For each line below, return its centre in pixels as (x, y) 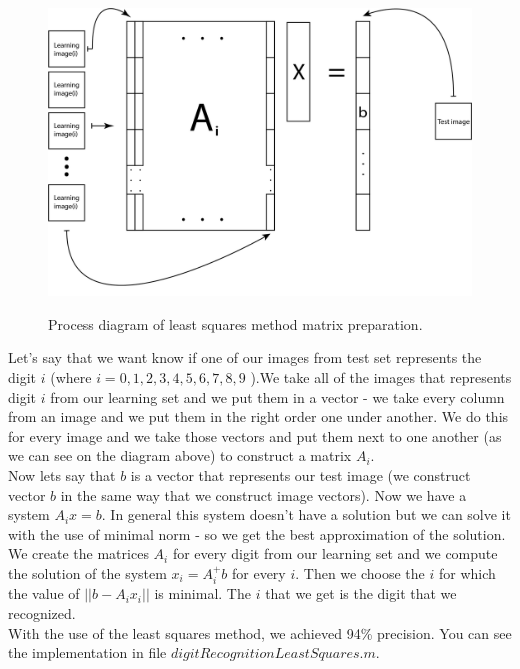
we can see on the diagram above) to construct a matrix (180, 455)
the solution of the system (87, 572)
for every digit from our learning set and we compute (335, 553)
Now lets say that (62, 474)
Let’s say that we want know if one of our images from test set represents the (245, 357)
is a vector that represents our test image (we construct (300, 474)
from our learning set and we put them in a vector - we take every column (277, 396)
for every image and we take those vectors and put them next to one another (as (255, 435)
